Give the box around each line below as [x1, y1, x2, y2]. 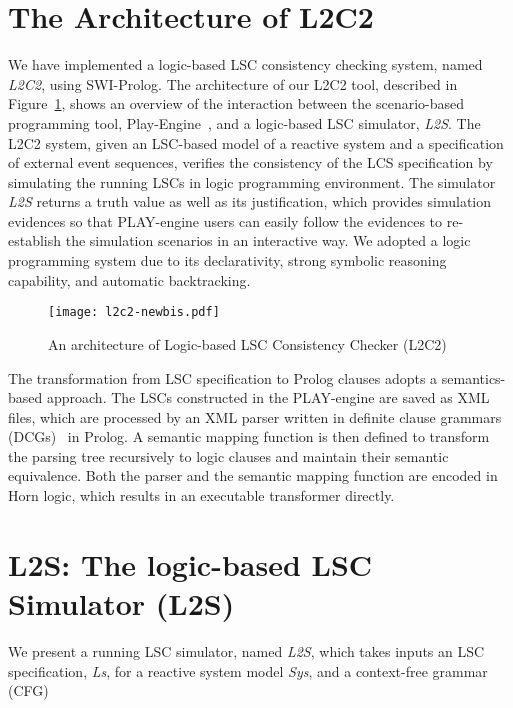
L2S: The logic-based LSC [8, 543, 373, 584]
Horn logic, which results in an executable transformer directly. [8, 485, 395, 506]
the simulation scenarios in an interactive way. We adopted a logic [65, 230, 471, 251]
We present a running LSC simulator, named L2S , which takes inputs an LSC [8, 640, 485, 661]
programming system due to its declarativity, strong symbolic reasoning [8, 250, 447, 271]
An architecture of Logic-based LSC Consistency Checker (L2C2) [48, 333, 447, 354]
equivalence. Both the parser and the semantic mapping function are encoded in [8, 465, 498, 486]
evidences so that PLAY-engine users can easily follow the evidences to [8, 210, 443, 231]
